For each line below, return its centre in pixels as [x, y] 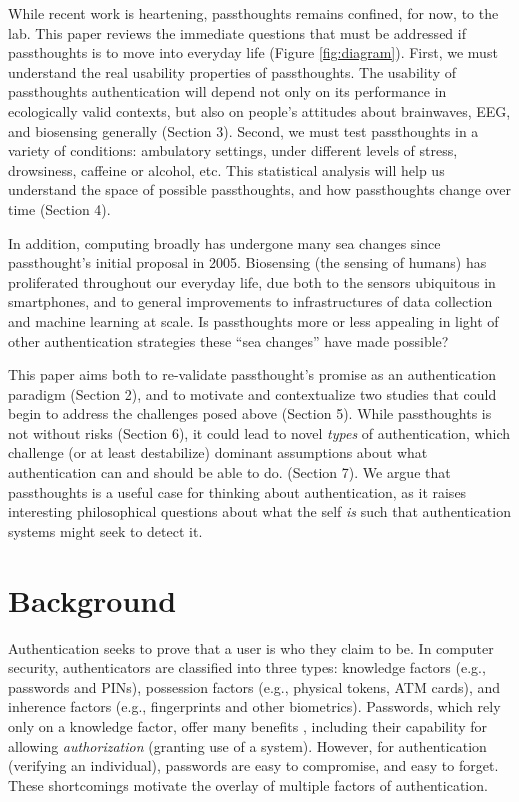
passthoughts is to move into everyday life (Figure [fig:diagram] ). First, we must [253, 52]
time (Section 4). [59, 208]
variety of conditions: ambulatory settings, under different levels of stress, [233, 150]
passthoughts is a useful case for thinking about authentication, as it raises [237, 491]
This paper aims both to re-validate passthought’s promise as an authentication [252, 374]
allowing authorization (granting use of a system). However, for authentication [247, 745]
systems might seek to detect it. [105, 530]
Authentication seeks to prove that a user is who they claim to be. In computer [251, 647]
